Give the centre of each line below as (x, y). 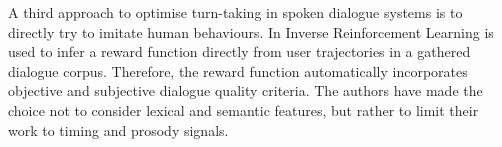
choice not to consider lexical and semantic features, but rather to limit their (243, 109)
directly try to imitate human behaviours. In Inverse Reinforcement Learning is (251, 31)
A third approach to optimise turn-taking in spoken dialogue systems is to (235, 12)
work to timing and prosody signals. (118, 129)
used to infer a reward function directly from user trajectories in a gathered (239, 51)
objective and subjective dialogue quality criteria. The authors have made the (245, 90)
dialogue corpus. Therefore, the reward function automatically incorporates (238, 70)
